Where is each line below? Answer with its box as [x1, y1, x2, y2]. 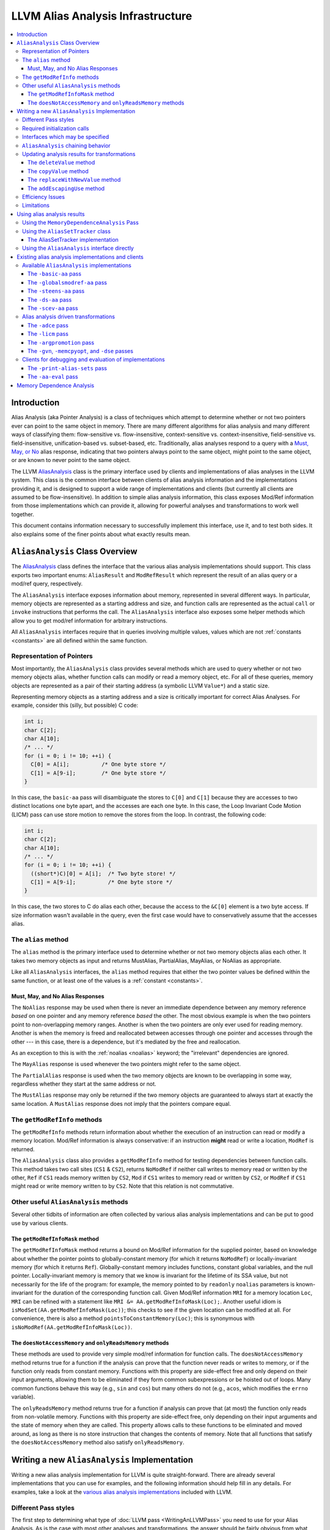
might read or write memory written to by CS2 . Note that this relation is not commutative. [11, 1182, 235, 1190]
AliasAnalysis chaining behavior [22, 141, 111, 149]
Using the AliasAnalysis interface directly [22, 245, 134, 252]
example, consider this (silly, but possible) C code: [11, 701, 139, 709]
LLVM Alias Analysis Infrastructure [11, 9, 193, 23]
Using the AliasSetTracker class [22, 227, 111, 235]
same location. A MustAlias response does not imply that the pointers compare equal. [11, 1100, 232, 1107]
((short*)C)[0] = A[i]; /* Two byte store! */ [31, 870, 176, 877]
